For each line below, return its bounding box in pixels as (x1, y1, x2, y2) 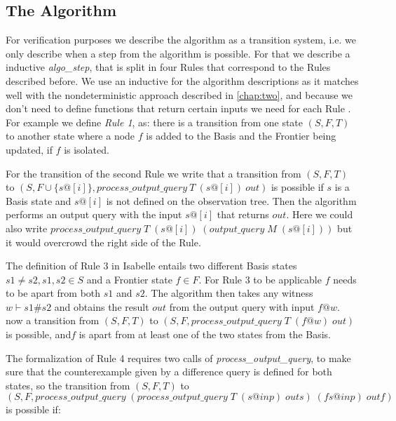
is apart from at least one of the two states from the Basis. (78, 327, 331, 342)
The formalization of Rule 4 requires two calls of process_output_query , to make (6, 350, 351, 365)
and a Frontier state (86, 272, 172, 286)
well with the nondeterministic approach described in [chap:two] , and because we (6, 87, 353, 102)
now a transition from (6, 313, 100, 328)
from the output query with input (169, 299, 315, 314)
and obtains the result (54, 299, 149, 314)
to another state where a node (6, 128, 135, 143)
